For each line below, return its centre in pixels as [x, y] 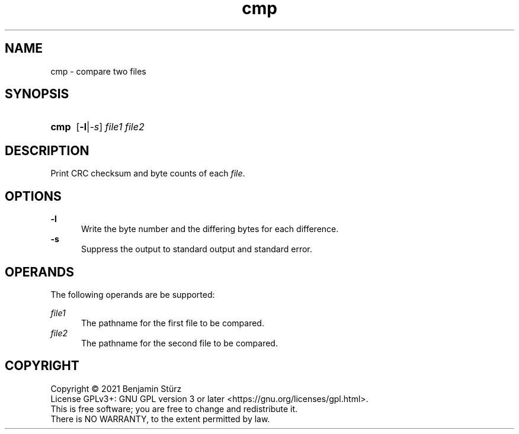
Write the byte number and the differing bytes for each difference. [210, 229]
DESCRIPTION [47, 150]
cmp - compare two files [98, 71]
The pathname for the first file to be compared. [173, 323]
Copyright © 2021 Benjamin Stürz [116, 388]
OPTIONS [33, 196]
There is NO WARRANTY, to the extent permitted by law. [160, 419]
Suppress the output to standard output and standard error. [197, 249]
